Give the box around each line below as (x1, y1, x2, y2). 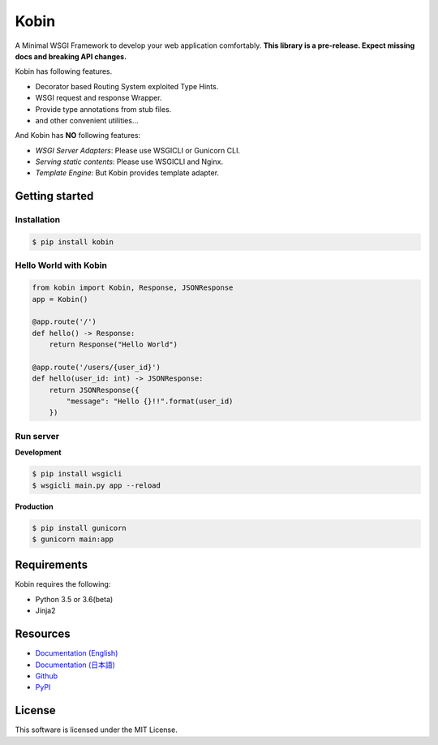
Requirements (15, 558, 88, 572)
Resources (15, 627, 71, 641)
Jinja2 (35, 605, 56, 616)
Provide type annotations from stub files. (35, 104, 172, 114)
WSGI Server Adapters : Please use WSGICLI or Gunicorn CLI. (35, 145, 241, 155)
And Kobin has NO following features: (15, 131, 141, 140)
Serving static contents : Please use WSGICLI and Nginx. (35, 157, 223, 166)
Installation (15, 214, 61, 226)
